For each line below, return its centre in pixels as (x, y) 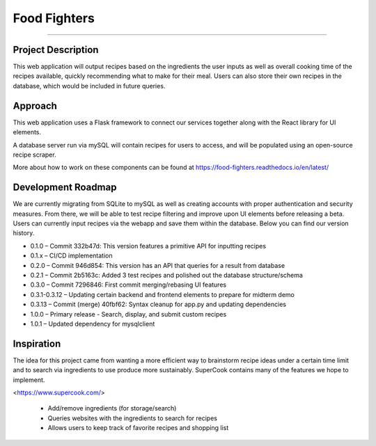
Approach (35, 105)
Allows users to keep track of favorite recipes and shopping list (138, 428)
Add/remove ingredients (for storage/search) (112, 408)
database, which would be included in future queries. (89, 86)
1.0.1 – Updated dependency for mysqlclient (93, 324)
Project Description (56, 50)
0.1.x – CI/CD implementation (71, 256)
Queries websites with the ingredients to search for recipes (132, 418)
